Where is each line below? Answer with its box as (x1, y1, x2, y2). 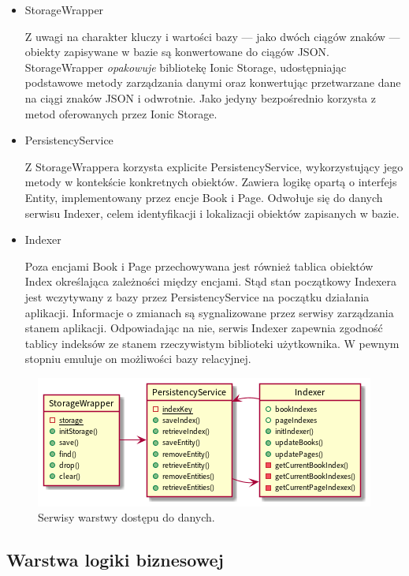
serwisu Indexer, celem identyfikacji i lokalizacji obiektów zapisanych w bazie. (24, 204, 400, 221)
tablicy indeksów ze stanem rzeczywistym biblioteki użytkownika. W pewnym (24, 335, 400, 351)
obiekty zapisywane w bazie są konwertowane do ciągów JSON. (24, 43, 329, 60)
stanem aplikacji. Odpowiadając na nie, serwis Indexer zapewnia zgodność (24, 320, 383, 336)
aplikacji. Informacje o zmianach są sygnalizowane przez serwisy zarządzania (24, 304, 394, 320)
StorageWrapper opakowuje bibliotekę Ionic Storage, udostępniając (24, 58, 347, 75)
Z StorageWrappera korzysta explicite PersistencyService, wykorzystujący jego (24, 158, 403, 174)
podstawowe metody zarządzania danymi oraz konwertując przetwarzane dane (24, 74, 401, 91)
